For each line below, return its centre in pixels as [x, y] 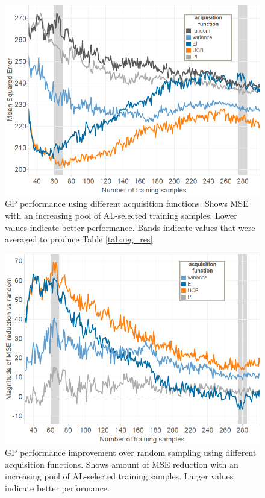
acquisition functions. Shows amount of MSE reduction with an [122, 464]
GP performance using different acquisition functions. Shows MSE [127, 203]
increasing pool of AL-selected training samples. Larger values [119, 476]
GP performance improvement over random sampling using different [131, 452]
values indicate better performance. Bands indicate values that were [130, 227]
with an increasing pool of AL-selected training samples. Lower [121, 216]
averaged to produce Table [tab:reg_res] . [80, 239]
